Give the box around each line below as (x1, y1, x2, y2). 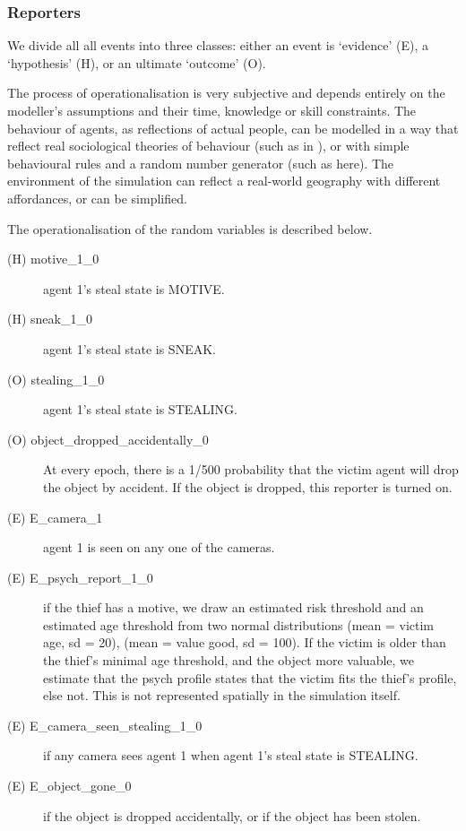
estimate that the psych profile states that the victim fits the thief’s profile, (43, 668, 457, 687)
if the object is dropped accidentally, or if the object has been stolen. (43, 806, 421, 825)
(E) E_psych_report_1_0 (7, 567, 153, 586)
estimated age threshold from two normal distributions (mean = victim (43, 615, 435, 634)
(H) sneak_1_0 (7, 309, 92, 328)
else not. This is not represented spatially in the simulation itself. (43, 686, 401, 705)
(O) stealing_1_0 (7, 369, 105, 388)
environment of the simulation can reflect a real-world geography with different (7, 171, 441, 190)
